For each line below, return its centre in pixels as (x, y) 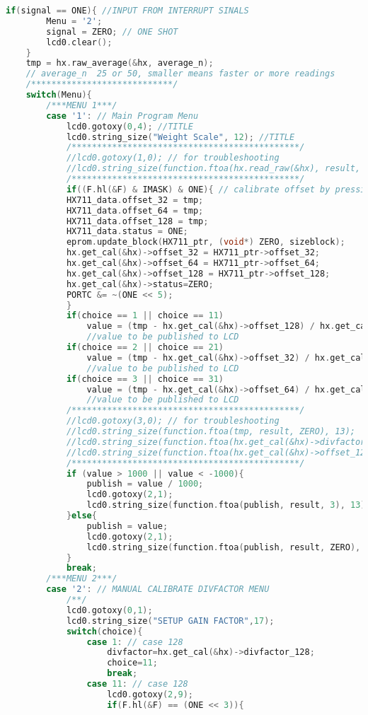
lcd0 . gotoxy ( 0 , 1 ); (109, 610)
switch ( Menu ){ (59, 95)
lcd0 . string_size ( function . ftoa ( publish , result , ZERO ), (224, 547)
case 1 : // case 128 (135, 642)
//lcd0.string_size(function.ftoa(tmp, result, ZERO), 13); (211, 431)
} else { (81, 516)
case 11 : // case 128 (137, 684)
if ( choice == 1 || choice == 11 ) (145, 316)
